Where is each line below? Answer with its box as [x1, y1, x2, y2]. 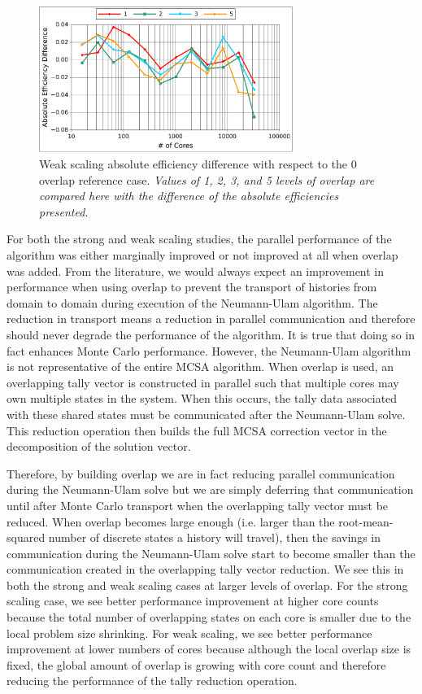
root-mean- [338, 513, 394, 530]
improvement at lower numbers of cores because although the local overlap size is [7, 640, 411, 657]
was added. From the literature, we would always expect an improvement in [7, 262, 385, 279]
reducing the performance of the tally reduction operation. [7, 672, 298, 689]
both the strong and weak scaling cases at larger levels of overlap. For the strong [7, 576, 408, 593]
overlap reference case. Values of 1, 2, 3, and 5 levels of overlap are [39, 171, 375, 188]
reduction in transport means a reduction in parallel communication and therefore [7, 310, 415, 327]
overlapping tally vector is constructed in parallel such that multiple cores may [7, 373, 399, 391]
